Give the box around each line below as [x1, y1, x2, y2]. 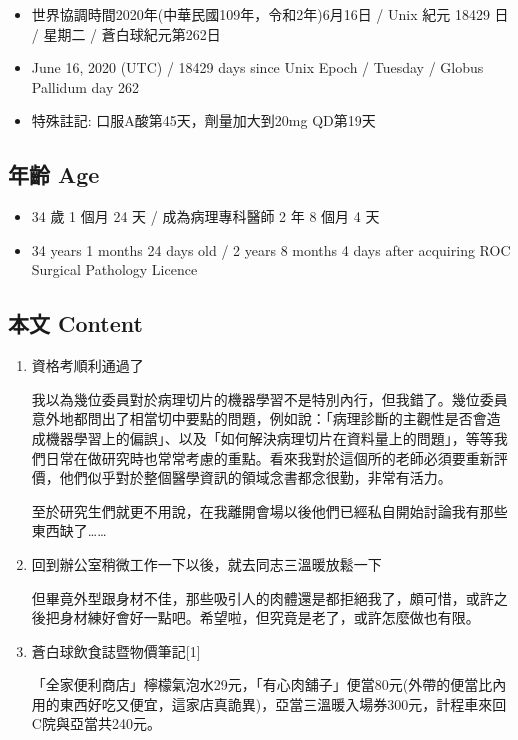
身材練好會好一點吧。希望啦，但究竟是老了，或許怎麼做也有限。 [59, 607, 480, 628]
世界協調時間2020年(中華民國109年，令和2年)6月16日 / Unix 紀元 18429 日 [31, 4, 509, 24]
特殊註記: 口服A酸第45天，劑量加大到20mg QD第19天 [31, 110, 376, 131]
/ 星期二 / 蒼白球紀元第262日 [31, 23, 221, 44]
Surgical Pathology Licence [31, 259, 198, 280]
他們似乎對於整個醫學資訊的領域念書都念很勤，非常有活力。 [59, 467, 452, 488]
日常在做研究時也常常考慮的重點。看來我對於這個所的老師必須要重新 [45, 447, 494, 468]
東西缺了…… [31, 520, 107, 541]
